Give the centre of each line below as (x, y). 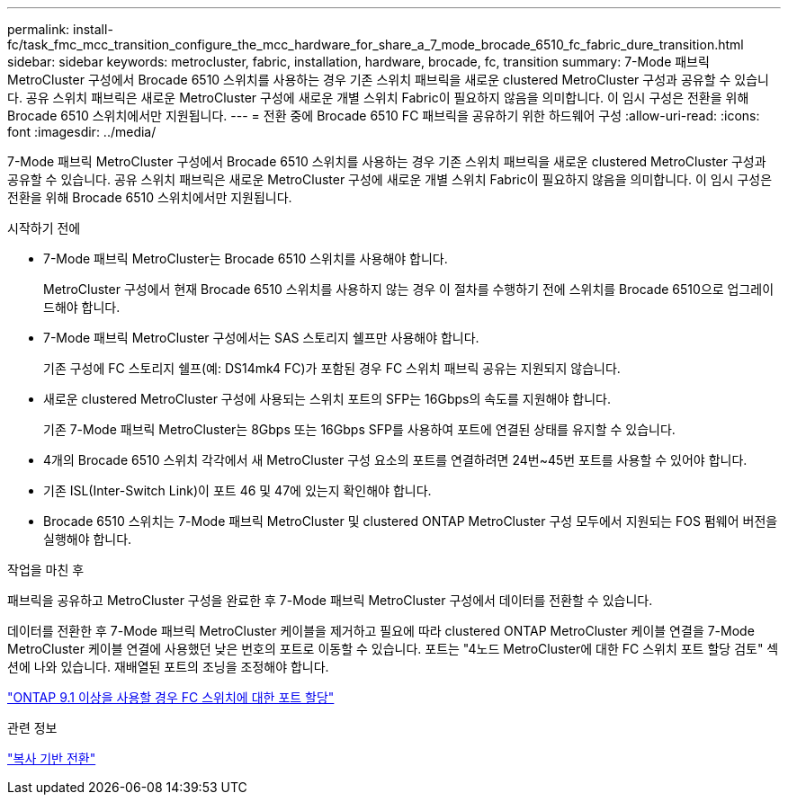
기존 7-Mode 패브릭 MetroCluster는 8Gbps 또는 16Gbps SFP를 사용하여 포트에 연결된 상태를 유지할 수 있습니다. (359, 429)
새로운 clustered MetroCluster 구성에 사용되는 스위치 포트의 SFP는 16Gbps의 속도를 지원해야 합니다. (327, 399)
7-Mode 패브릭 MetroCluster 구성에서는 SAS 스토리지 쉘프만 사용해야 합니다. (261, 338)
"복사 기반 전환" (52, 758)
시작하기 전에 (44, 228)
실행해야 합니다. (88, 539)
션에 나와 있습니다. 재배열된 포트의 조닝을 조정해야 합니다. (168, 667)
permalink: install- (60, 29)
